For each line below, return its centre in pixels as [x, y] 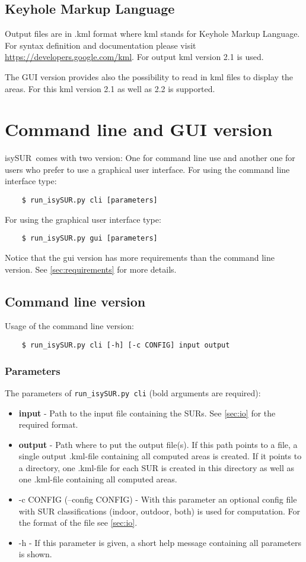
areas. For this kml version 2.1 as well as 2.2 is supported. [110, 88]
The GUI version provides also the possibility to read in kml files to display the [149, 76]
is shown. [35, 554]
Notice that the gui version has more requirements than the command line [140, 257]
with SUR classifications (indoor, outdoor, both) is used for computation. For [160, 511]
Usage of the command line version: [69, 326]
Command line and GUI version [139, 129]
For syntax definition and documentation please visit [101, 45]
